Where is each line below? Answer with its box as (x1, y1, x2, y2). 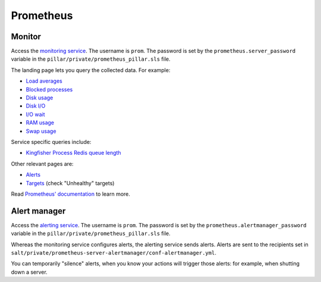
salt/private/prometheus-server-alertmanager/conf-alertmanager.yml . (11, 249, 216, 256)
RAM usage (26, 119, 55, 126)
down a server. (11, 268, 48, 275)
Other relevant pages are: (11, 160, 74, 167)
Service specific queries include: (11, 138, 92, 145)
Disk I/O (26, 102, 46, 109)
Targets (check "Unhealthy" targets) (26, 179, 115, 187)
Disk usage (26, 94, 53, 101)
